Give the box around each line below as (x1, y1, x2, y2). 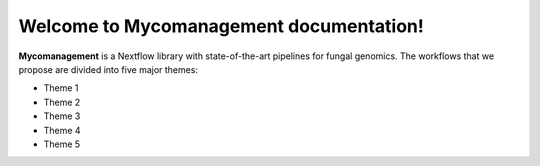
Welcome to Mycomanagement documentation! (18, 15, 424, 37)
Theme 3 (43, 110, 81, 122)
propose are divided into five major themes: (18, 63, 199, 75)
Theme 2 (43, 96, 81, 108)
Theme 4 (43, 124, 81, 136)
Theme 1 (43, 82, 79, 94)
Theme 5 (43, 138, 81, 150)
